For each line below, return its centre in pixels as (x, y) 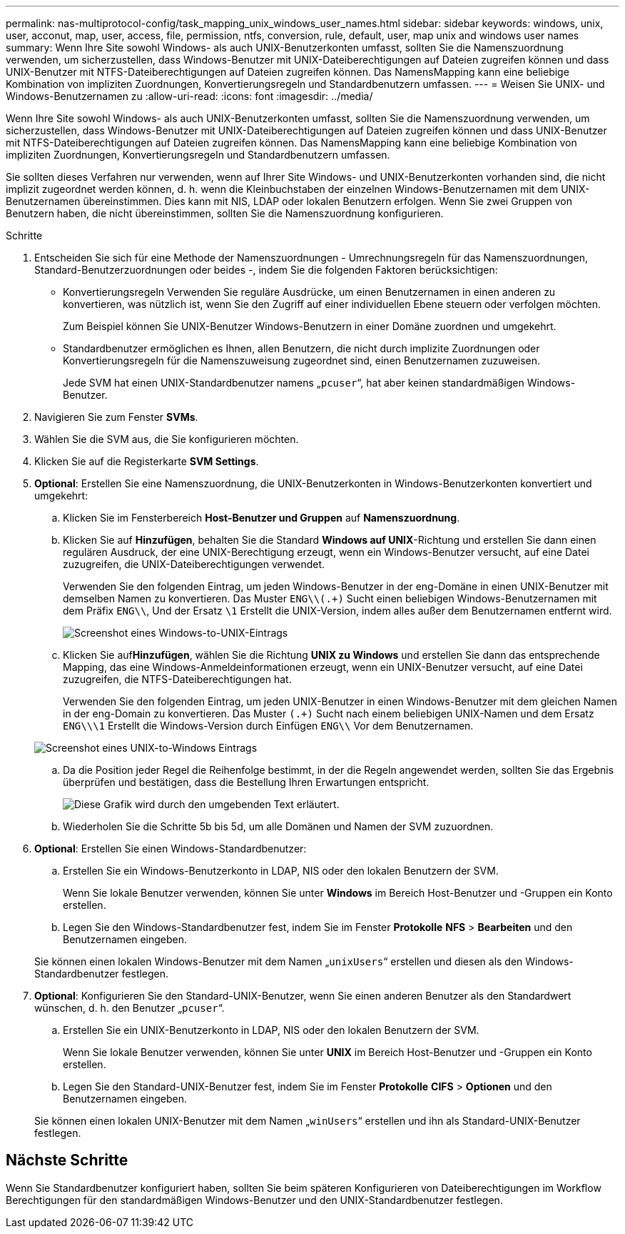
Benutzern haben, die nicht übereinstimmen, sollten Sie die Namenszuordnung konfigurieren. (225, 213)
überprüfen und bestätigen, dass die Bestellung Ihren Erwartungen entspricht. (246, 782)
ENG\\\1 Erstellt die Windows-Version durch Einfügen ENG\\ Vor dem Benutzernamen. (268, 726)
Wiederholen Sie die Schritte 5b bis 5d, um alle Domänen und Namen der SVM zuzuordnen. (278, 826)
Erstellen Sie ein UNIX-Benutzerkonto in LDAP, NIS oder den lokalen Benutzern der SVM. (271, 1030)
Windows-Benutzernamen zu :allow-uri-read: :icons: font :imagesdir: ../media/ (189, 96)
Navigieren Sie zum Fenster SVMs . (116, 417)
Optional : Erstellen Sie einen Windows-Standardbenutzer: (171, 849)
